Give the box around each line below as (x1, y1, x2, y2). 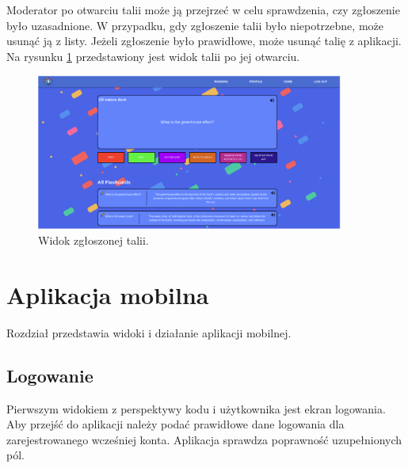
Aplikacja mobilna (6, 278, 209, 310)
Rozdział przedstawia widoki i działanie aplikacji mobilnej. (6, 324, 292, 341)
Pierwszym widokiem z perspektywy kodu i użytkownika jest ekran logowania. (6, 400, 386, 417)
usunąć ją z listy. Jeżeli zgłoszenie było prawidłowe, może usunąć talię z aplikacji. (6, 32, 402, 49)
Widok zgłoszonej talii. (38, 232, 149, 249)
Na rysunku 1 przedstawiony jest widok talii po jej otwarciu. (6, 48, 300, 64)
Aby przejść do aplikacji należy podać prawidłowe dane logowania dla (6, 416, 345, 432)
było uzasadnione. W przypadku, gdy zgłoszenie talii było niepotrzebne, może (6, 17, 383, 33)
